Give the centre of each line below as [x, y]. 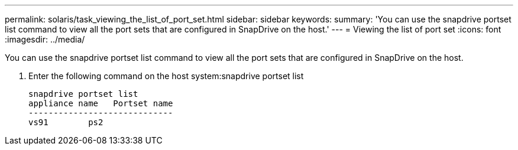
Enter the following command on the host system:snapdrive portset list [166, 76]
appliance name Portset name [101, 103]
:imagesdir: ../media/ [45, 39]
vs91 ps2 [66, 122]
